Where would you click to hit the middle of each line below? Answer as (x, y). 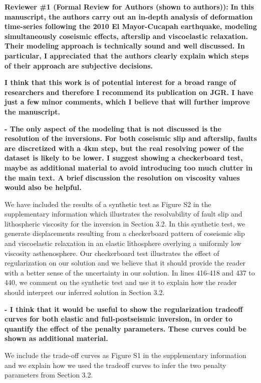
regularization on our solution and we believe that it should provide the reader (125, 263)
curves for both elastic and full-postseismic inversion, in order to (119, 319)
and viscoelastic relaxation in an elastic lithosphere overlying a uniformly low (123, 243)
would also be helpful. (43, 187)
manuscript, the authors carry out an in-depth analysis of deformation (129, 16)
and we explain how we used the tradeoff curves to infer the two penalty (115, 365)
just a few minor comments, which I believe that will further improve (127, 102)
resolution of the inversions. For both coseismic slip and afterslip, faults (131, 138)
